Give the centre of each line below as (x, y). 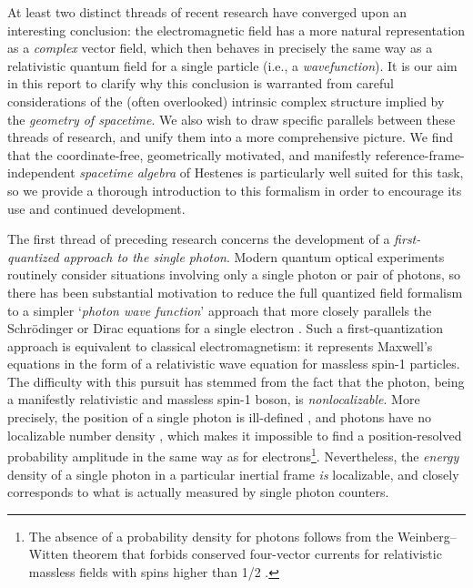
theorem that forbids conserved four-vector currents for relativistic (257, 554)
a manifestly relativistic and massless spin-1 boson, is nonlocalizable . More (214, 399)
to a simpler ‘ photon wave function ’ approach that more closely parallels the (220, 310)
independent (41, 172)
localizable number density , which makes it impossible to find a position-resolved (235, 435)
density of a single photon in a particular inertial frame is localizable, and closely (233, 474)
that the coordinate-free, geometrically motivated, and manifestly (189, 154)
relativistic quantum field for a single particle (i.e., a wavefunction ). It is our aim (232, 65)
